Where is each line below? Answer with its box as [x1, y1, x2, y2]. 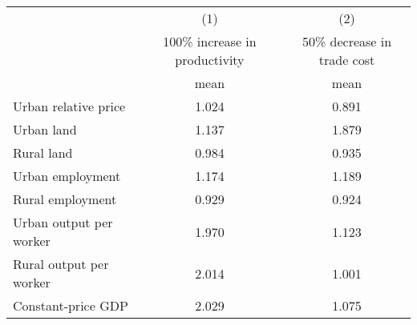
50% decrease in [302, 32, 392, 50]
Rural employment [13, 190, 117, 208]
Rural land [13, 143, 73, 162]
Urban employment [13, 167, 121, 185]
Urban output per [13, 213, 113, 231]
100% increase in [163, 32, 257, 50]
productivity [175, 50, 245, 69]
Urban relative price [13, 97, 126, 115]
